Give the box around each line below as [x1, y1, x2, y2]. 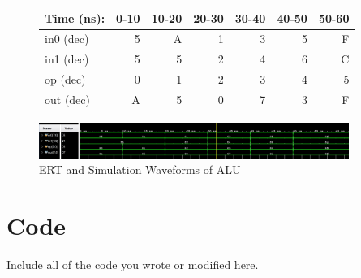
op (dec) [45, 71, 86, 88]
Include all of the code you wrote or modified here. [6, 255, 259, 272]
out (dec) [45, 90, 90, 107]
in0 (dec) [45, 30, 89, 47]
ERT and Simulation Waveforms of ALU [39, 161, 241, 178]
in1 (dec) [45, 50, 89, 67]
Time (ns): [45, 9, 105, 26]
